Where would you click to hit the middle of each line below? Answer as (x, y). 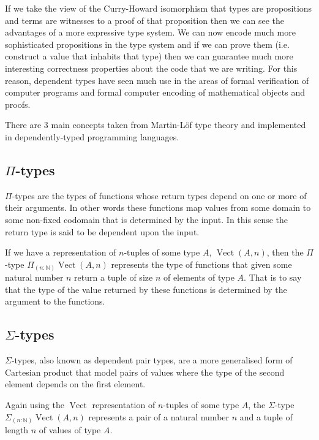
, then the (285, 252)
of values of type (70, 430)
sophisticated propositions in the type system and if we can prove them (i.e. (147, 44)
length (17, 430)
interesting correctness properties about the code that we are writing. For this (151, 68)
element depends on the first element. (75, 384)
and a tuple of (266, 416)
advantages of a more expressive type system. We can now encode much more (150, 32)
